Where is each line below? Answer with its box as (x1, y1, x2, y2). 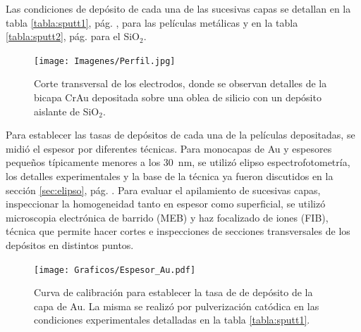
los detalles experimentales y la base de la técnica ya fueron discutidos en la (6, 169, 334, 183)
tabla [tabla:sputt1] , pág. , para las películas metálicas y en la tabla (6, 15, 298, 30)
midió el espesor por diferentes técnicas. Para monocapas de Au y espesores (6, 141, 332, 155)
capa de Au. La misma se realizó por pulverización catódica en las (34, 298, 319, 313)
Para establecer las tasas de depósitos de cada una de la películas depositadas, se (6, 127, 355, 142)
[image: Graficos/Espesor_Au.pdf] (34, 264, 196, 275)
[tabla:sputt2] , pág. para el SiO (6, 29, 140, 44)
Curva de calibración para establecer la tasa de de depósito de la (34, 285, 313, 300)
